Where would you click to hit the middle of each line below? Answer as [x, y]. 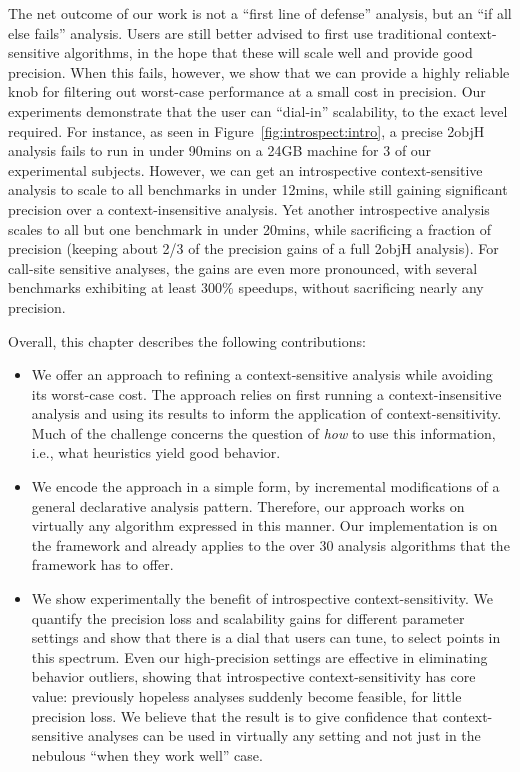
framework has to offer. [102, 564]
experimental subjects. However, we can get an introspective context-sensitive [245, 169]
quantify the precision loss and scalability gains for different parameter [248, 617]
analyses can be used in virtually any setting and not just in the [284, 735]
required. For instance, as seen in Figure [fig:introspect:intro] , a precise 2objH [246, 130]
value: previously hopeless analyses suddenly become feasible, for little [246, 696]
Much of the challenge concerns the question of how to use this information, [263, 432]
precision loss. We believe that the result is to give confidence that [234, 715]
